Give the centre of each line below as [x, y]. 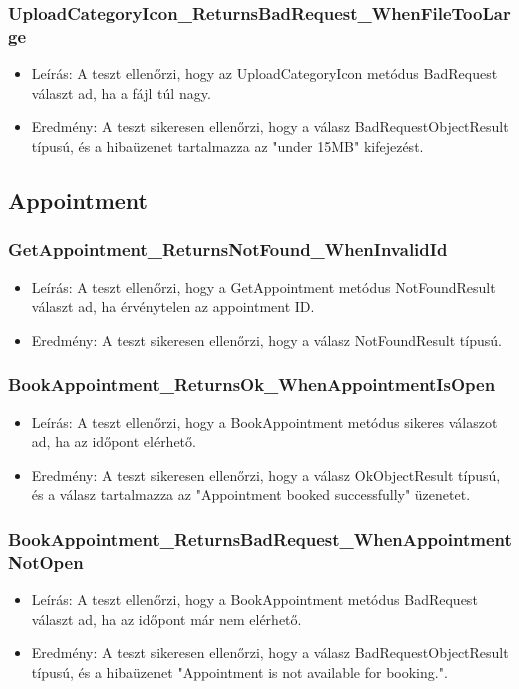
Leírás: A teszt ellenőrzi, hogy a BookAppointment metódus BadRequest [254, 599]
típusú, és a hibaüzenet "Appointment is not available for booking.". [239, 671]
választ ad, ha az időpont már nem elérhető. [166, 618]
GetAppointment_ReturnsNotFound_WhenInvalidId [228, 249]
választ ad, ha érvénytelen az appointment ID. [173, 306]
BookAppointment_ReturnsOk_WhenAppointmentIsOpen [252, 384]
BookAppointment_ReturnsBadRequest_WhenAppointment [260, 538]
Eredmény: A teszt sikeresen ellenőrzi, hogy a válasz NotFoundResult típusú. [266, 339]
